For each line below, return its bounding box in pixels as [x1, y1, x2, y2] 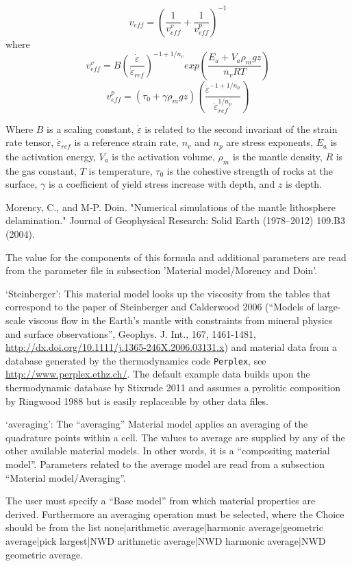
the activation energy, [5, 149, 96, 163]
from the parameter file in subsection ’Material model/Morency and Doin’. [5, 263, 318, 278]
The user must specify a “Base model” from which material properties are [5, 493, 316, 508]
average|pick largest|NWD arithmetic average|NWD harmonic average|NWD [5, 533, 326, 547]
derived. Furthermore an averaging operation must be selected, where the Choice [5, 506, 344, 521]
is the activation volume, [112, 149, 215, 163]
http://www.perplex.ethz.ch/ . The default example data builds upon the [5, 367, 310, 381]
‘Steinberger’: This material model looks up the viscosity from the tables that [5, 286, 331, 300]
